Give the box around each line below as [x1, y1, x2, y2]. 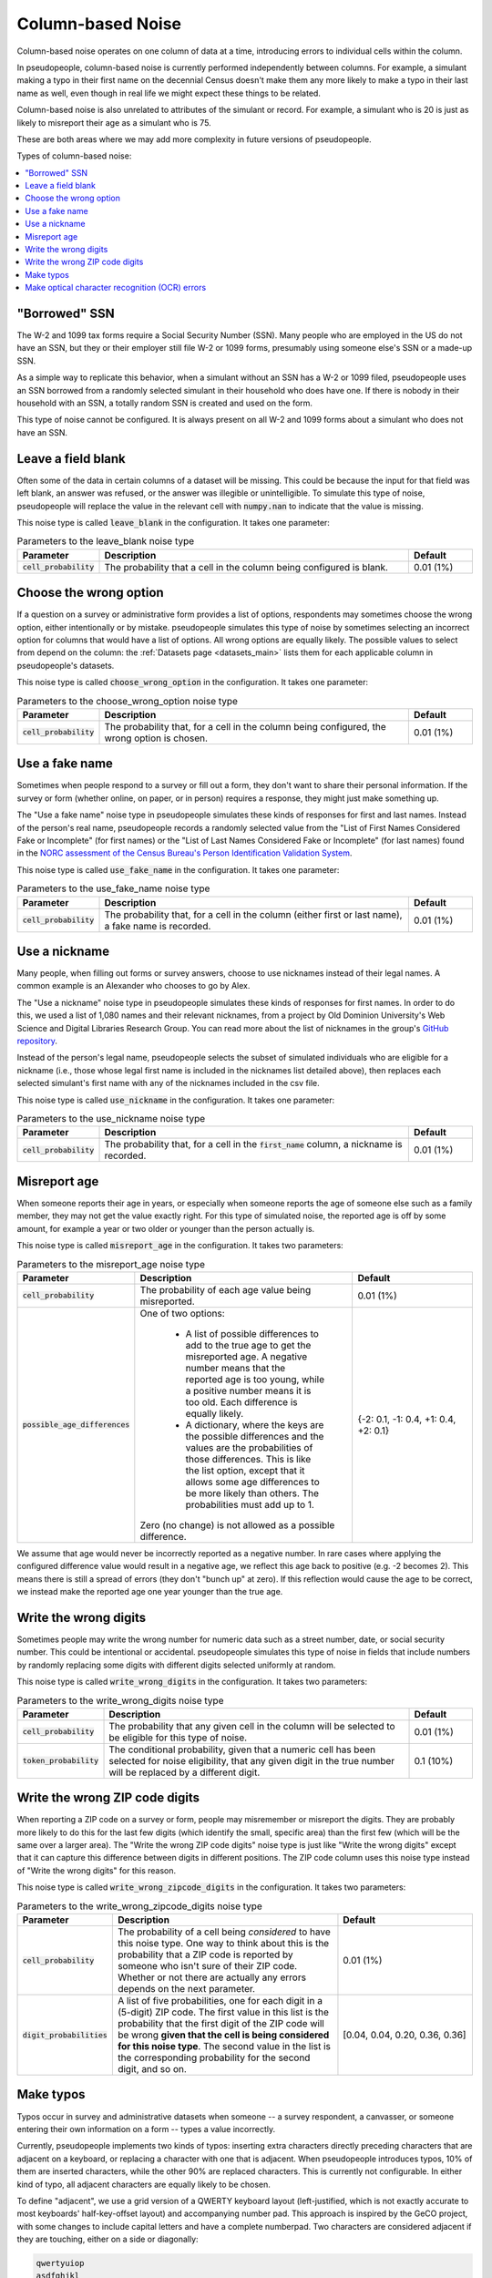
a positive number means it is [185, 1384, 312, 1397]
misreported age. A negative [185, 1349, 308, 1362]
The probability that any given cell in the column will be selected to [108, 1719, 395, 1732]
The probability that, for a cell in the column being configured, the [104, 720, 386, 733]
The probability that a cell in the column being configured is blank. [104, 560, 389, 573]
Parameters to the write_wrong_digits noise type [16, 1694, 224, 1707]
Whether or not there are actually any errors [117, 1971, 307, 1984]
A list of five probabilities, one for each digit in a [117, 1995, 323, 2007]
